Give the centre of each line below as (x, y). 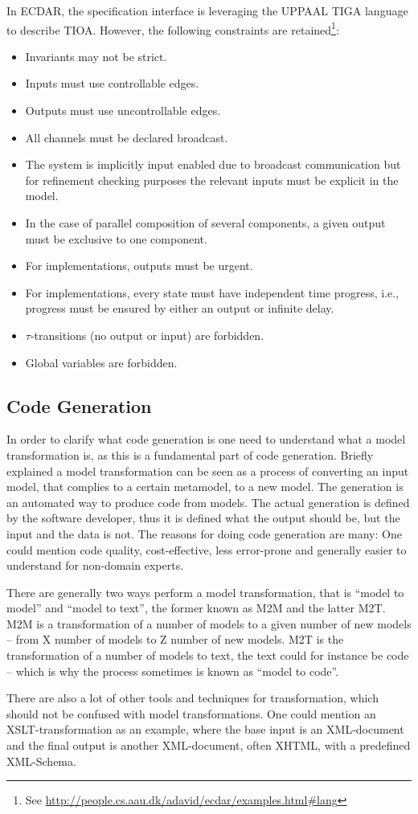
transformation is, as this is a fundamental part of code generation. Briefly (190, 454)
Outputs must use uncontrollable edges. (123, 110)
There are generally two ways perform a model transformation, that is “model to (205, 592)
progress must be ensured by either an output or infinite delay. (180, 308)
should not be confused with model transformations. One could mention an (191, 713)
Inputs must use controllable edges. (112, 83)
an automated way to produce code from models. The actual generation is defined (208, 502)
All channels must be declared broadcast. (127, 137)
